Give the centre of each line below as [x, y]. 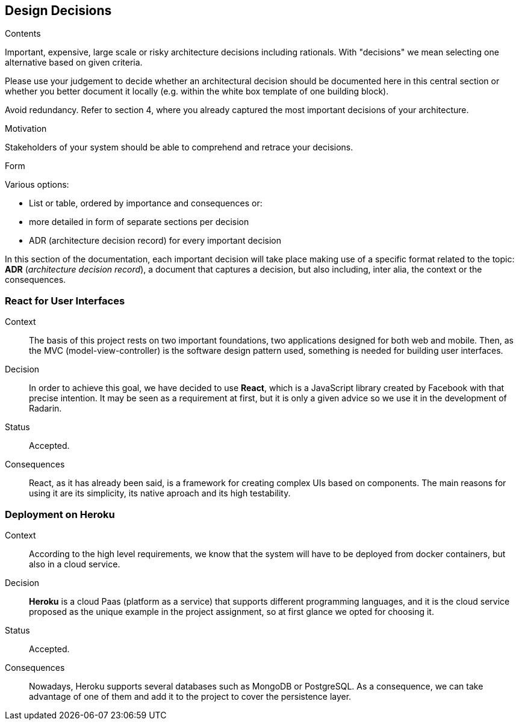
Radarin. [45, 409]
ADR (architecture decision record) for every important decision [155, 241]
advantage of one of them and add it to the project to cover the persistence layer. [190, 696]
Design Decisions [58, 11]
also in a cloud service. [75, 564]
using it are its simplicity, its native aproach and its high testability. [160, 493]
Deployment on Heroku [60, 514]
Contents [23, 34]
